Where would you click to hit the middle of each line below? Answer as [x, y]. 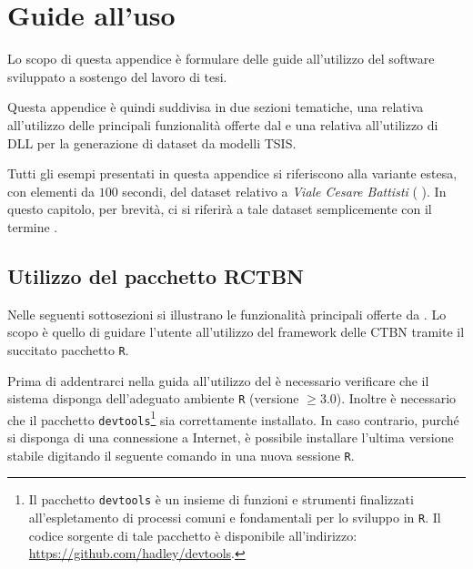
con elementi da [51, 191]
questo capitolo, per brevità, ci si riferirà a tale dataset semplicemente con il [220, 209]
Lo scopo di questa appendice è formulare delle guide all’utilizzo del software [221, 59]
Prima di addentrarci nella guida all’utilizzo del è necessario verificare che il [218, 380]
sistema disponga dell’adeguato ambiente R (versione [153, 398]
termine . [33, 226]
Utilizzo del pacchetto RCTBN [156, 275]
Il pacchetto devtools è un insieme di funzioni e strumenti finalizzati [221, 499]
